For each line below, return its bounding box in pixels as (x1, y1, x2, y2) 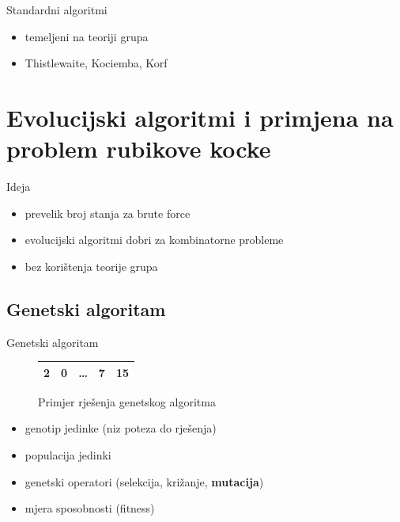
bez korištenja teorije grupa (25, 257, 158, 274)
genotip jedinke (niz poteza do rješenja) (25, 420, 217, 436)
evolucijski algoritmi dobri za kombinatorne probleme (25, 231, 284, 248)
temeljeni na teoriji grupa (25, 28, 149, 44)
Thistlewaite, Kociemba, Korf (25, 55, 168, 71)
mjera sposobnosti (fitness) (25, 500, 155, 516)
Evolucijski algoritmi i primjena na (6, 101, 394, 133)
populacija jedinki (25, 447, 111, 463)
